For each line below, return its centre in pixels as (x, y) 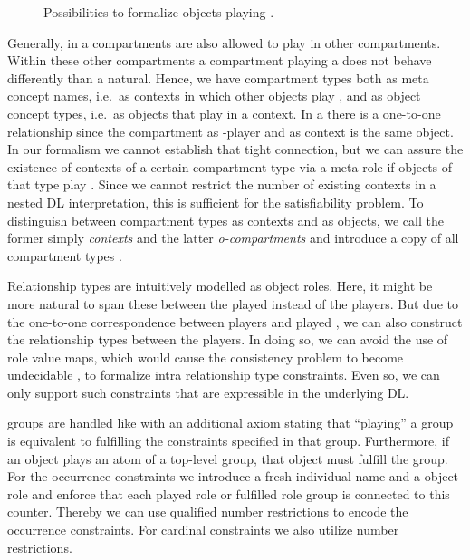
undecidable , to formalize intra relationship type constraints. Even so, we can (224, 375)
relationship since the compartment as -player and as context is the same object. (230, 131)
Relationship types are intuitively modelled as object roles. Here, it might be (220, 286)
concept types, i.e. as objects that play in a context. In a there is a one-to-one (224, 113)
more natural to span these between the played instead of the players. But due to (233, 303)
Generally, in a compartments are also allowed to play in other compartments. (224, 42)
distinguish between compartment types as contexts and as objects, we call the (225, 220)
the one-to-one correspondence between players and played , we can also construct (235, 321)
